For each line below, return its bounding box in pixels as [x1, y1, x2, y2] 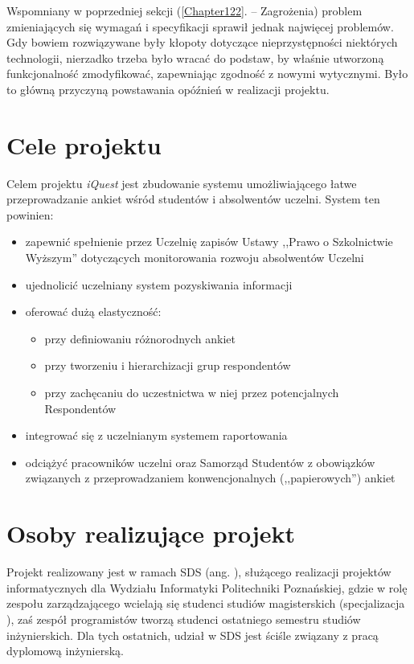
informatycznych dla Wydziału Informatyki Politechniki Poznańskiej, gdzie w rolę [6, 579, 408, 596]
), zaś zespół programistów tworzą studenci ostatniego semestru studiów [6, 610, 361, 627]
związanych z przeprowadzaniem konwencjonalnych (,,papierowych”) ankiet [25, 469, 396, 486]
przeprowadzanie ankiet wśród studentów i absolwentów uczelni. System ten [6, 191, 380, 207]
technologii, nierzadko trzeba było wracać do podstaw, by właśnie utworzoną [6, 49, 384, 66]
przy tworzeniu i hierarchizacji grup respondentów [44, 357, 291, 374]
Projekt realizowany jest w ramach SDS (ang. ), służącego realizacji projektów [6, 564, 391, 580]
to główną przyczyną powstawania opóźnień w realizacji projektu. [6, 80, 330, 97]
